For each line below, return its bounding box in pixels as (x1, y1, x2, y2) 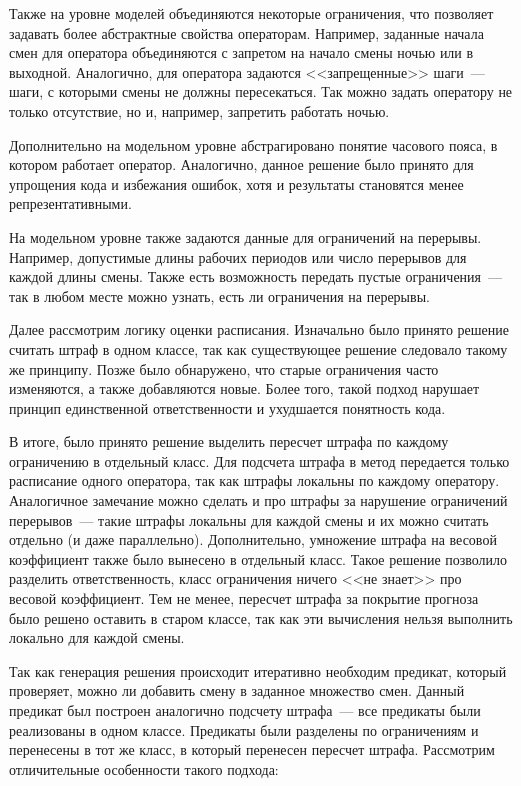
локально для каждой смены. (9, 627, 185, 648)
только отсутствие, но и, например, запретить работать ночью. (9, 100, 390, 121)
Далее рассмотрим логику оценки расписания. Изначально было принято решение (9, 319, 509, 340)
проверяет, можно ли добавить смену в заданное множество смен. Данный (9, 680, 465, 701)
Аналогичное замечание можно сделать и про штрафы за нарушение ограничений (9, 490, 508, 511)
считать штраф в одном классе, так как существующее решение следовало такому (9, 338, 508, 359)
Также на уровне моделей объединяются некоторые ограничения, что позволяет (9, 3, 494, 23)
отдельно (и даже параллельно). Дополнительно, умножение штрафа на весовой (9, 529, 497, 550)
